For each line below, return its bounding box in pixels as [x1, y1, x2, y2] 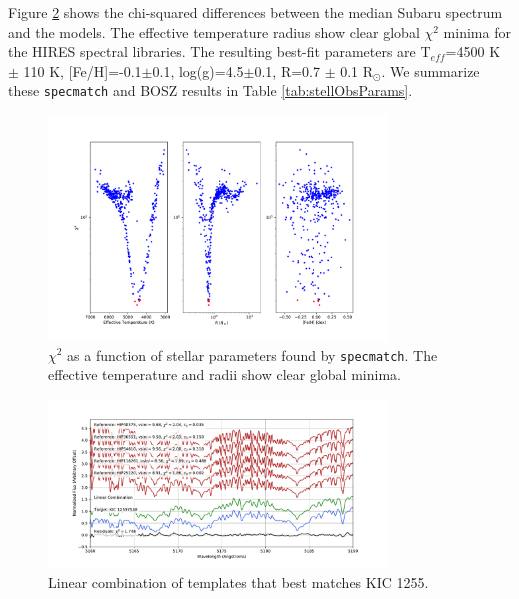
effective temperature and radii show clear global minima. [48, 364, 401, 385]
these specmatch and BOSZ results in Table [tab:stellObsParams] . [8, 80, 413, 101]
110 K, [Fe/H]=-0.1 [23, 60, 142, 81]
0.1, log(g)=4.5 [152, 60, 244, 81]
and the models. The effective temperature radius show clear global [8, 21, 420, 42]
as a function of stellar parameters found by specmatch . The [67, 344, 438, 365]
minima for [443, 21, 511, 42]
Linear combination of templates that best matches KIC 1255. [48, 571, 429, 592]
